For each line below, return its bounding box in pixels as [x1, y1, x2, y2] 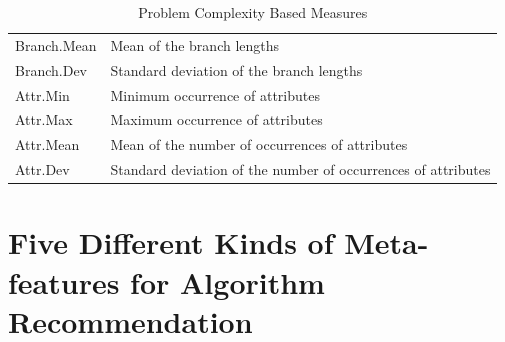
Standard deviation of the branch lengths [110, 59, 363, 80]
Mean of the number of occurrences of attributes [110, 134, 408, 155]
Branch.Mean [15, 34, 97, 55]
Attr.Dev [15, 159, 70, 180]
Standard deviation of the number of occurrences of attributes [110, 159, 491, 180]
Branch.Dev [15, 59, 87, 80]
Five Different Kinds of [8, 222, 334, 263]
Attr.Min [15, 84, 70, 105]
